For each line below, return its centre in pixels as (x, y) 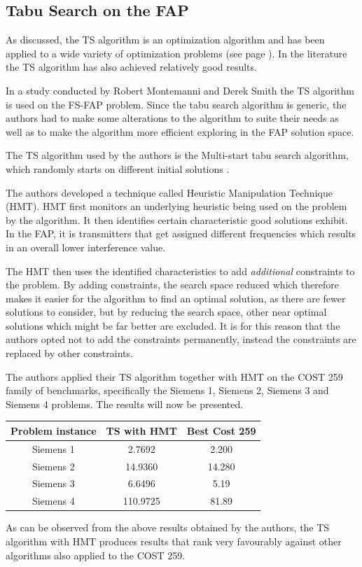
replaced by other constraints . (69, 353)
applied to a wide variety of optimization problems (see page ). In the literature (176, 53)
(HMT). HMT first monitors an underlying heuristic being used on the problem (176, 206)
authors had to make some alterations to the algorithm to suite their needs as (172, 118)
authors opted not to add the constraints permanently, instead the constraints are (181, 339)
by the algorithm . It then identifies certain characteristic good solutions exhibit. (177, 219)
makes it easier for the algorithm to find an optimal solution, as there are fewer (176, 298)
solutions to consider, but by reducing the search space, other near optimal (166, 312)
